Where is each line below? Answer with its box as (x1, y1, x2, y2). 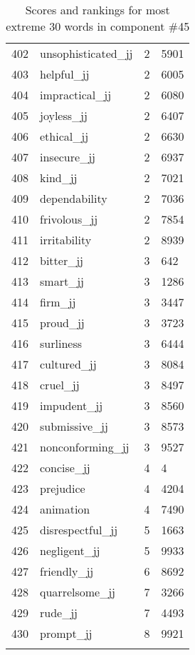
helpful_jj (40, 66, 90, 82)
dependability (40, 190, 107, 206)
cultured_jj (40, 356, 97, 372)
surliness (40, 335, 82, 351)
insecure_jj (40, 149, 95, 165)
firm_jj (40, 294, 76, 310)
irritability (40, 231, 92, 248)
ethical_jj (40, 128, 89, 144)
